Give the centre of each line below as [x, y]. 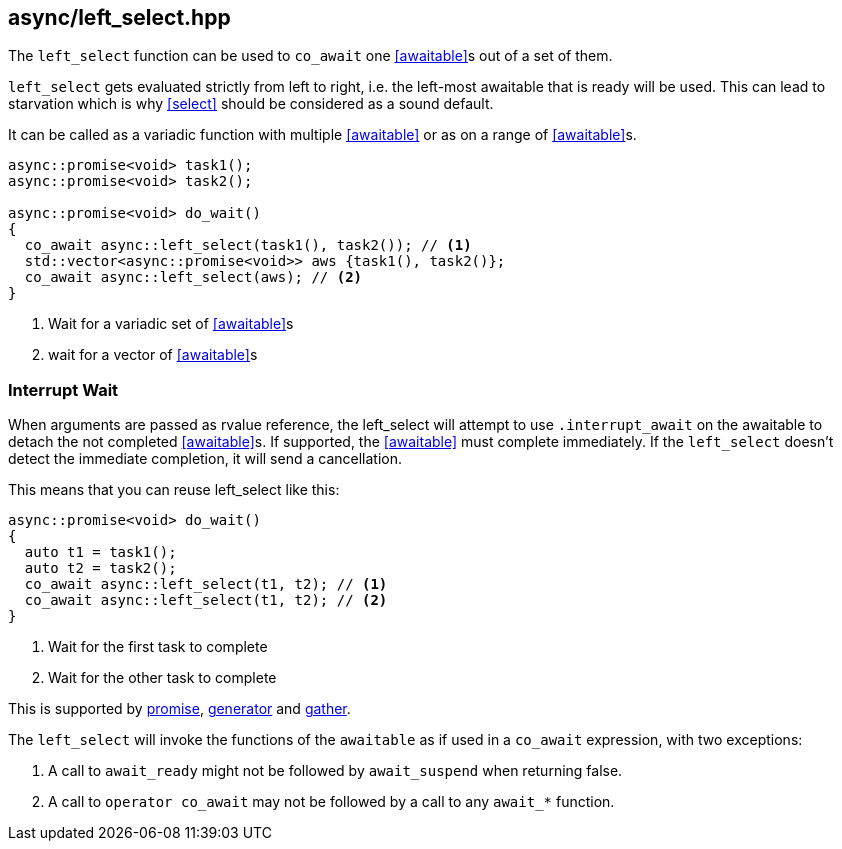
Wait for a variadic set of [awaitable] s [171, 324]
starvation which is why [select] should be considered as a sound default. [251, 104]
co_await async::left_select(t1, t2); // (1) [206, 584]
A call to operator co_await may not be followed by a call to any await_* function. [331, 802]
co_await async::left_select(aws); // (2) [193, 277]
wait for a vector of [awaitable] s [153, 355]
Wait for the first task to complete [158, 647]
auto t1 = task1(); [100, 552]
